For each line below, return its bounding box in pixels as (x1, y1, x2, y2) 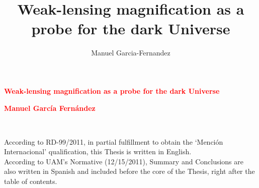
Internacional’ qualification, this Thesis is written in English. (4, 146, 192, 157)
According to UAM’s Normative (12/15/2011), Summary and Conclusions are (4, 156, 243, 166)
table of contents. (4, 176, 57, 186)
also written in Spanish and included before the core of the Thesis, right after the (4, 166, 255, 176)
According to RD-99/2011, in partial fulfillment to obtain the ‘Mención (4, 136, 223, 147)
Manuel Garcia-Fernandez (91, 47, 170, 58)
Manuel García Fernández (4, 102, 96, 113)
